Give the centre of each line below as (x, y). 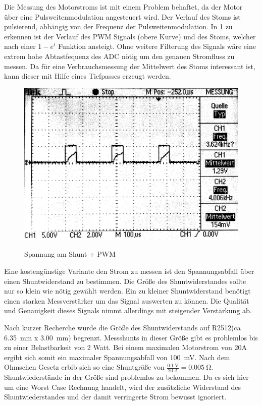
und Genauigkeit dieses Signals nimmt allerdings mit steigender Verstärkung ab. (128, 310)
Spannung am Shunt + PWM (70, 254)
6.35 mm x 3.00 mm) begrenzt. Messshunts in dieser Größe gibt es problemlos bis (131, 337)
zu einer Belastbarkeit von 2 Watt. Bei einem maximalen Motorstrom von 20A (125, 347)
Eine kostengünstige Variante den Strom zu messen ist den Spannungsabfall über (129, 271)
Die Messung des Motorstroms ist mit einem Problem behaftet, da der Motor (123, 7)
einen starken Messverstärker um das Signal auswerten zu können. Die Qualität (127, 300)
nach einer (20, 46)
